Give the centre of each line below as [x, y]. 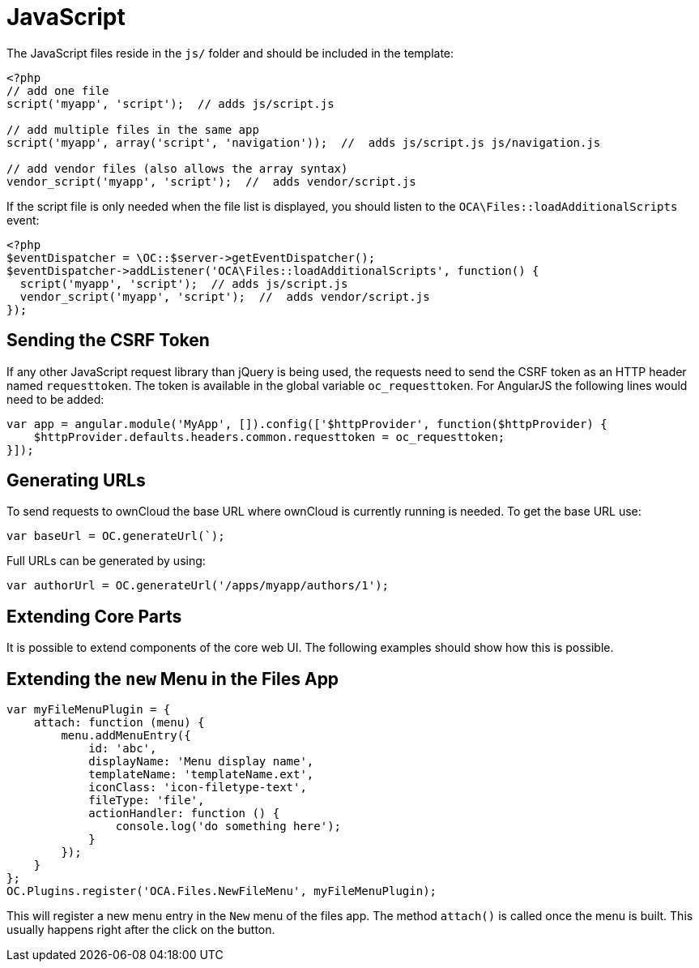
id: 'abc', [123, 749]
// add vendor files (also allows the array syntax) [177, 168]
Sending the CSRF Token [108, 341]
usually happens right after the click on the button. [141, 930]
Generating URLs [76, 481]
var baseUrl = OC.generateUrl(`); [116, 536]
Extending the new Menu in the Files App [173, 679]
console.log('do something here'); [228, 827]
